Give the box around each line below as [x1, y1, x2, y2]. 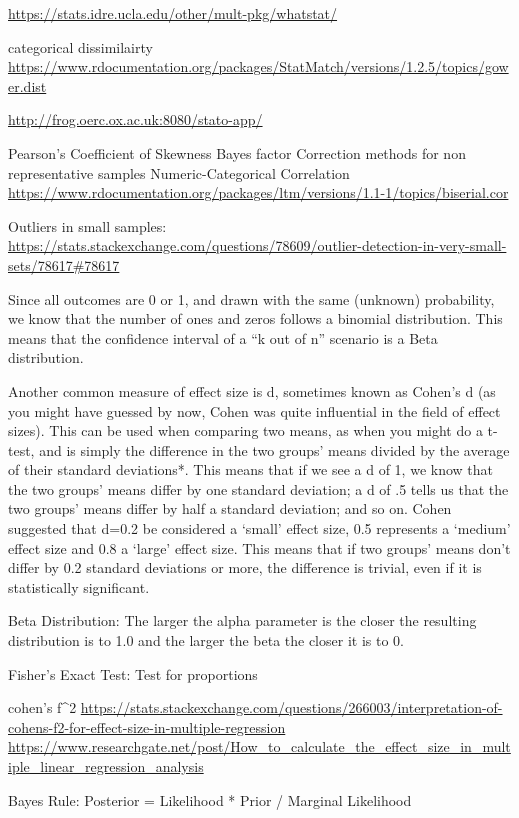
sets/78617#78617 [8, 254, 120, 275]
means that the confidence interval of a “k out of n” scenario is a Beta [8, 327, 438, 348]
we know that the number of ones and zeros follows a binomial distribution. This [8, 308, 503, 329]
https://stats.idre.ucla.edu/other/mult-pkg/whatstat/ [8, 3, 338, 23]
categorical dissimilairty [8, 36, 153, 57]
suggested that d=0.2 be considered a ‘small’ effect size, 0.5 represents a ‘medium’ [8, 518, 511, 539]
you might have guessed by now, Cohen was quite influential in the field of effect [8, 400, 501, 421]
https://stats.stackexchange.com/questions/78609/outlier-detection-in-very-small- [8, 235, 507, 256]
